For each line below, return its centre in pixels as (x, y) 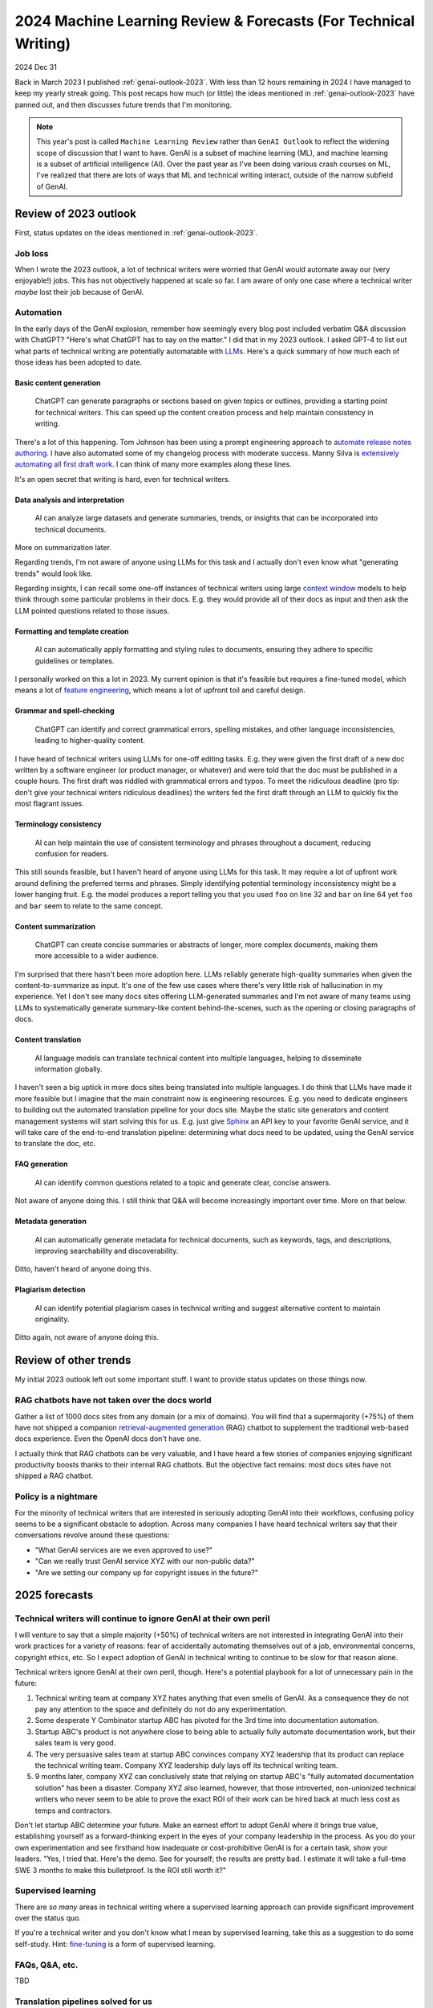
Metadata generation (51, 1222)
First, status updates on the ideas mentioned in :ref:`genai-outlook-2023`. (136, 232)
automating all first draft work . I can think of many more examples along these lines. (153, 464)
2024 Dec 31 (36, 67)
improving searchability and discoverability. (107, 1251)
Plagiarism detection (50, 1290)
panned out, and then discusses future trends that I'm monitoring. (123, 104)
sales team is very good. (75, 1743)
